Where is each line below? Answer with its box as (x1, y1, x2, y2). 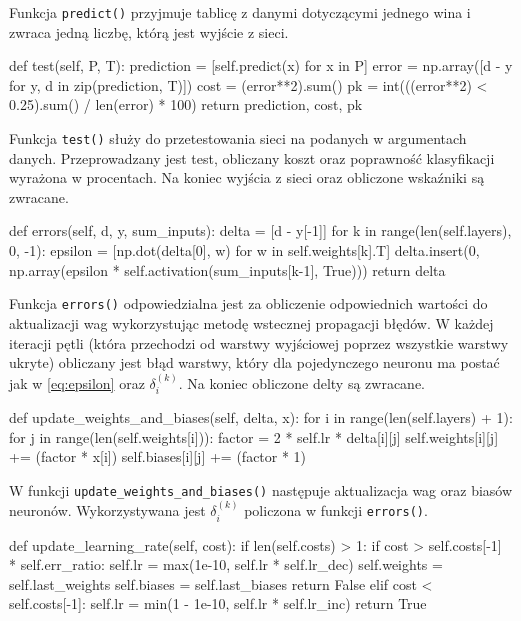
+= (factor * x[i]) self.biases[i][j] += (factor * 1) (9, 446, 307, 467)
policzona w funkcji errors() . (244, 500, 428, 521)
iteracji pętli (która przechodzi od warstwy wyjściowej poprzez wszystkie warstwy (9, 332, 509, 353)
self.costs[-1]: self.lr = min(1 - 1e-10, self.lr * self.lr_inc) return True (9, 593, 427, 614)
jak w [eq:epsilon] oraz (9, 372, 145, 393)
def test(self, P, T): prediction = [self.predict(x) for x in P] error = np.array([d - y (9, 55, 513, 76)
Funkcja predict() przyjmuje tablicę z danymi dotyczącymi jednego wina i (9, 2, 471, 22)
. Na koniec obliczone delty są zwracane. (178, 372, 425, 393)
